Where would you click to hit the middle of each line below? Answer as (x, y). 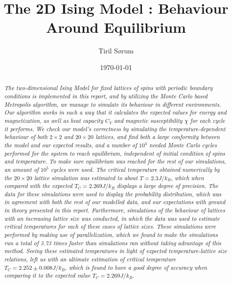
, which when (187, 177)
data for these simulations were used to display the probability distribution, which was (113, 194)
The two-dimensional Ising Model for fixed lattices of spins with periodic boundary (108, 88)
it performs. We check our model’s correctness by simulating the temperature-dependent (115, 129)
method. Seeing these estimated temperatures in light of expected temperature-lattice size (116, 251)
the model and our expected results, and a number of (70, 145)
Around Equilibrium (116, 27)
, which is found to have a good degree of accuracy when (136, 267)
